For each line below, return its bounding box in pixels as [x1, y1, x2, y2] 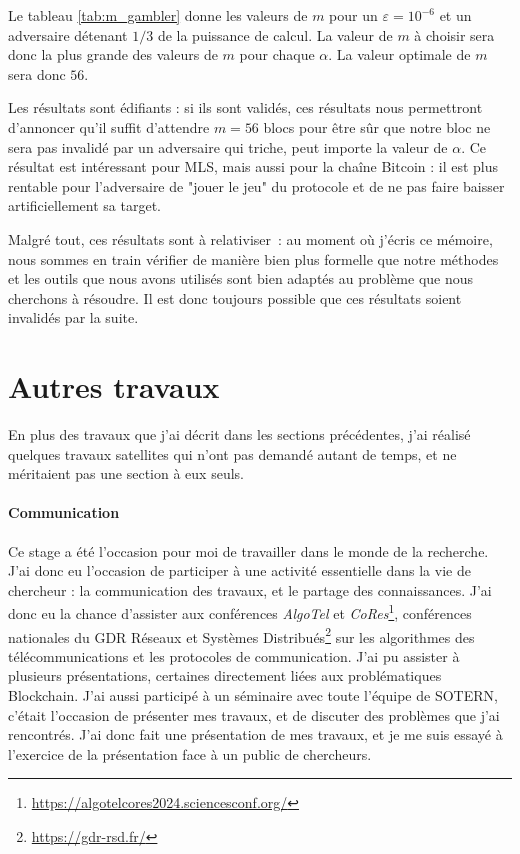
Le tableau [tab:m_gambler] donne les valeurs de [8, 5, 308, 25]
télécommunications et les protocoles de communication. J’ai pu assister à [8, 645, 460, 666]
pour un [329, 5, 378, 25]
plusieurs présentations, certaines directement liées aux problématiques [8, 665, 442, 686]
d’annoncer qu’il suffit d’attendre [8, 116, 210, 137]
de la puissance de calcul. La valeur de [157, 24, 393, 45]
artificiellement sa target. [8, 195, 161, 216]
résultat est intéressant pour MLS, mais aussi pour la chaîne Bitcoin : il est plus [8, 156, 499, 177]
